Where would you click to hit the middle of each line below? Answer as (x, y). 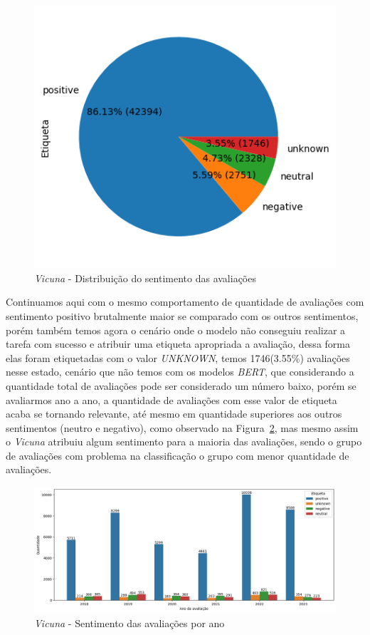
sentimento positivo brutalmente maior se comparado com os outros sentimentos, (182, 315)
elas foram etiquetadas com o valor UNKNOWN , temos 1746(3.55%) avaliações (178, 357)
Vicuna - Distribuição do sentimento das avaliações (145, 278)
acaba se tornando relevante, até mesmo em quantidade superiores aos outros (174, 414)
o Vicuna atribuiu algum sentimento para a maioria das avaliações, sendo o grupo (184, 442)
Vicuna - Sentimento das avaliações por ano (129, 623)
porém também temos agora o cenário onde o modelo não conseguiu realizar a (176, 330)
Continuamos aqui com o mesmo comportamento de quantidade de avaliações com (185, 302)
